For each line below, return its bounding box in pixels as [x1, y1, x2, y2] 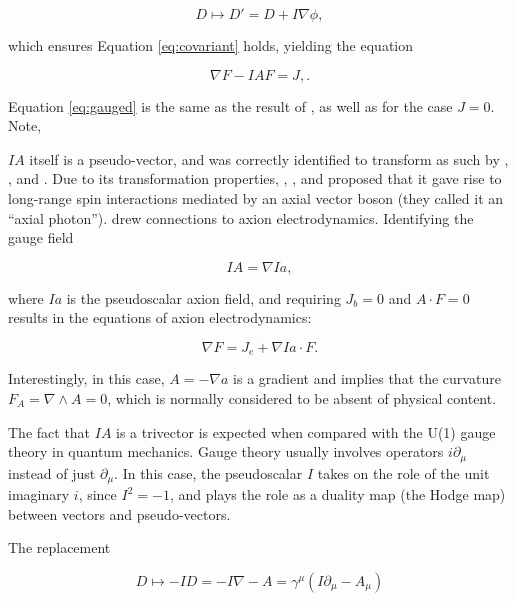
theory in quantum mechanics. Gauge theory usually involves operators [8, 441, 444, 462]
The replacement [8, 537, 111, 558]
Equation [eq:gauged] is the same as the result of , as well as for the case [8, 95, 453, 116]
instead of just [8, 462, 96, 483]
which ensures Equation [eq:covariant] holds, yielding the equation [8, 35, 413, 55]
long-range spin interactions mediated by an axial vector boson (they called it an [8, 187, 504, 208]
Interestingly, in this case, [8, 368, 165, 389]
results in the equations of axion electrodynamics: [8, 307, 312, 328]
